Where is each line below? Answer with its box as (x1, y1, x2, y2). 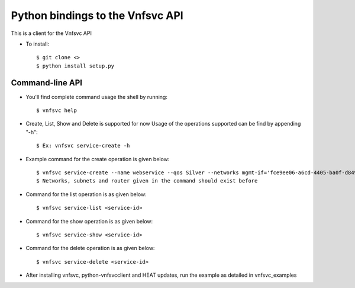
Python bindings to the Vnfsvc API (11, 9, 183, 22)
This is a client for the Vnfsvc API (11, 30, 92, 37)
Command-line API (11, 78, 83, 88)
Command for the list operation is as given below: (25, 190, 147, 198)
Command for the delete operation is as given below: (25, 245, 155, 252)
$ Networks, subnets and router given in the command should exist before (36, 178, 258, 184)
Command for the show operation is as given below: (25, 217, 153, 225)
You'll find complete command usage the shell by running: (25, 93, 168, 100)
